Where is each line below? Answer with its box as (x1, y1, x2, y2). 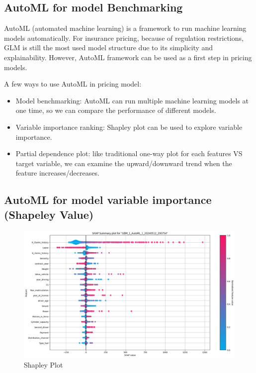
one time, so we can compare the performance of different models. (15, 105, 216, 115)
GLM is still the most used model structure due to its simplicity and (4, 42, 213, 53)
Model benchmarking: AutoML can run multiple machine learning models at (15, 95, 249, 105)
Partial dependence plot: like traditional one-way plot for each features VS (15, 148, 243, 159)
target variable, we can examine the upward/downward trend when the (15, 158, 232, 168)
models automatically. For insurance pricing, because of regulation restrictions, (4, 32, 244, 43)
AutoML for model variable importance (4, 192, 212, 207)
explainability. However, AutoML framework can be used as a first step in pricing (4, 52, 252, 62)
